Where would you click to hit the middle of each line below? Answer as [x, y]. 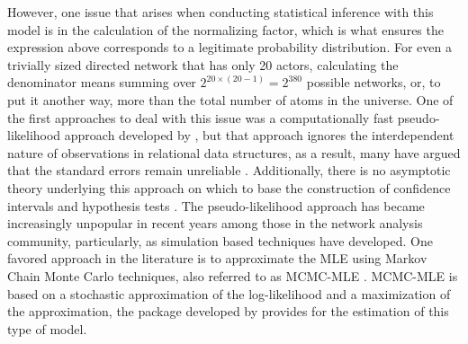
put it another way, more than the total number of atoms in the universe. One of [230, 99]
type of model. [47, 328]
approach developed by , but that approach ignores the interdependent [259, 135]
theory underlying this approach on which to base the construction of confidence [229, 187]
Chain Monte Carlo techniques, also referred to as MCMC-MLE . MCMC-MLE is [233, 275]
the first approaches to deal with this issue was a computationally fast [201, 117]
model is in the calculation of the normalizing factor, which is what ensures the [225, 29]
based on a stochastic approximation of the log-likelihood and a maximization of [229, 293]
